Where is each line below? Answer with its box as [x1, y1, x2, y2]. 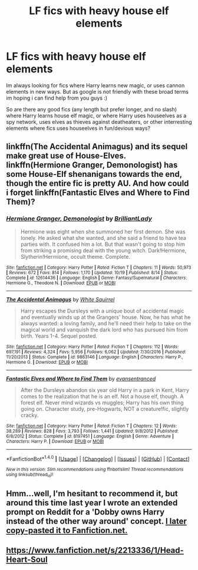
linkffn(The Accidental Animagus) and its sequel [6, 141, 188, 151]
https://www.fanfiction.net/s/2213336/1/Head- [6, 545, 184, 555]
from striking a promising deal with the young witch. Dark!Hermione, [20, 246, 187, 254]
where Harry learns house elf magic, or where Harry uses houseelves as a [6, 112, 187, 119]
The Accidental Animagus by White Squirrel [6, 296, 115, 303]
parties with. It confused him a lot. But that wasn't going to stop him [20, 240, 186, 248]
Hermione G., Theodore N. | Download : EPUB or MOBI [6, 280, 116, 286]
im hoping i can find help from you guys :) [6, 94, 108, 101]
